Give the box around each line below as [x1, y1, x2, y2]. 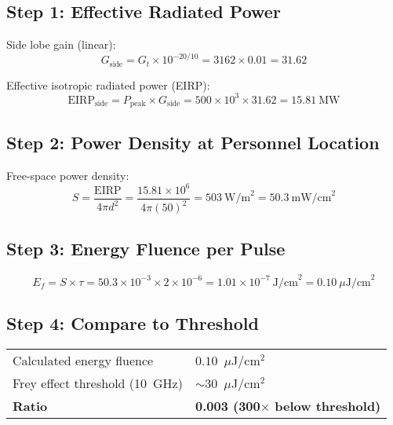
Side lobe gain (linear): [6, 36, 116, 53]
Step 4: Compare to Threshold [6, 311, 259, 335]
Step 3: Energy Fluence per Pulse [6, 236, 286, 261]
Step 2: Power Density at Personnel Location [6, 130, 380, 154]
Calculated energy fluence [13, 350, 154, 369]
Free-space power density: [6, 167, 129, 183]
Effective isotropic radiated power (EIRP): [6, 76, 210, 93]
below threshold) [275, 396, 381, 415]
